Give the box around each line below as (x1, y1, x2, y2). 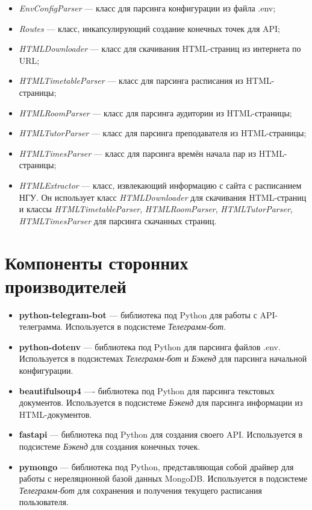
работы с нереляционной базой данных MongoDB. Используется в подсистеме (19, 472, 308, 485)
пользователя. (19, 496, 69, 508)
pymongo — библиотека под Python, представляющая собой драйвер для (19, 460, 294, 473)
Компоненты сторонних (5, 250, 189, 274)
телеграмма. (19, 320, 63, 333)
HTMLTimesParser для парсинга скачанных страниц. (19, 214, 217, 227)
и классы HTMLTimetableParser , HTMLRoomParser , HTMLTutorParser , (19, 203, 293, 215)
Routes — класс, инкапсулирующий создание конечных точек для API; (19, 22, 280, 34)
